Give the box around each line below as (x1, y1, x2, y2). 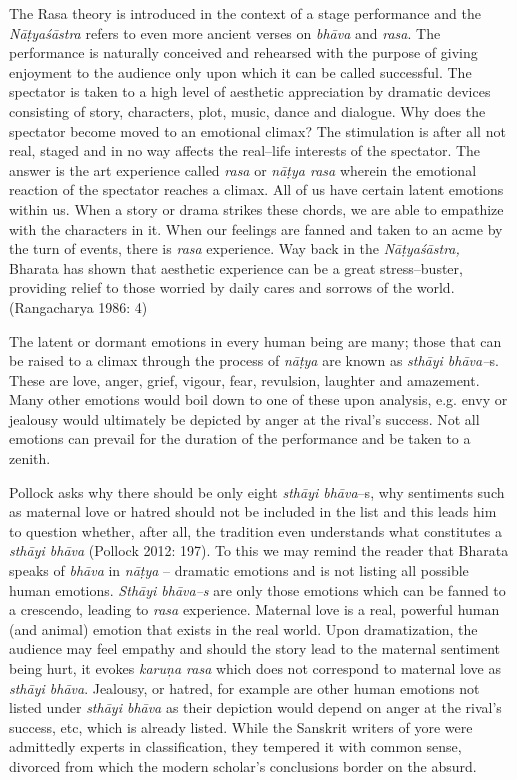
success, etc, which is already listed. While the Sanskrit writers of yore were (9, 716, 473, 737)
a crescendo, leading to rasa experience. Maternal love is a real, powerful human (9, 599, 500, 620)
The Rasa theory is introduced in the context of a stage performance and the (9, 3, 481, 23)
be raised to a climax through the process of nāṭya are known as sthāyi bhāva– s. (9, 350, 499, 371)
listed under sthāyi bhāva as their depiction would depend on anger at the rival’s (9, 697, 502, 718)
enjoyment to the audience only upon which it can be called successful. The (9, 61, 472, 82)
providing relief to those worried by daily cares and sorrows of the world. (9, 277, 455, 298)
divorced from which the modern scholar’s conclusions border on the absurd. (9, 755, 477, 776)
